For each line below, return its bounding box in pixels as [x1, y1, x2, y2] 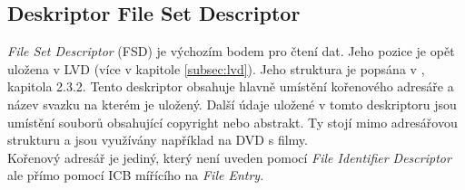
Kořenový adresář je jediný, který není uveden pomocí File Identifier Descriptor [7, 147, 451, 166]
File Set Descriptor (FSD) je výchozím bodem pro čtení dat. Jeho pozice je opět [7, 42, 455, 61]
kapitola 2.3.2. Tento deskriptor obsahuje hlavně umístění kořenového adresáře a [7, 77, 454, 96]
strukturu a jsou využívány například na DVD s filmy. [7, 130, 308, 149]
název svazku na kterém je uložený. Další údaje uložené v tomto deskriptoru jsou [7, 94, 457, 113]
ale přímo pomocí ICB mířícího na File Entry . [7, 166, 264, 185]
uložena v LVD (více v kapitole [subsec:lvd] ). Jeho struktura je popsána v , [7, 59, 425, 78]
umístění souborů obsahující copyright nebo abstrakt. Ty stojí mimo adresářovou [7, 112, 458, 131]
